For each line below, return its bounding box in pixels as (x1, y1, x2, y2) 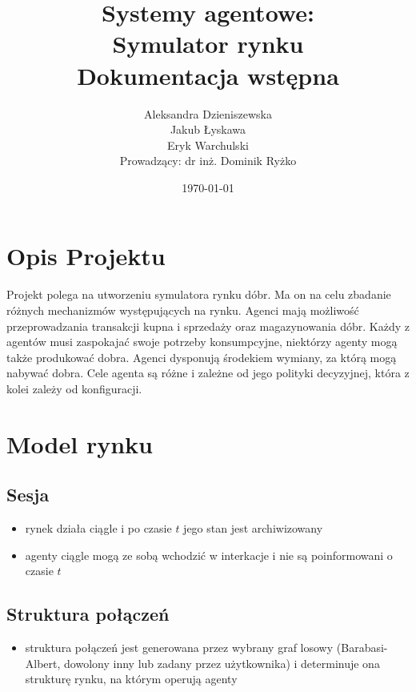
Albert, (25, 654, 61, 671)
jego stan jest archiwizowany (183, 520, 323, 537)
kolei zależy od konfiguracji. (6, 380, 142, 396)
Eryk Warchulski (167, 136, 249, 153)
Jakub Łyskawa (170, 121, 246, 138)
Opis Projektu (6, 239, 166, 272)
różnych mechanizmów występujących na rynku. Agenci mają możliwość (6, 302, 359, 318)
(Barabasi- (336, 639, 388, 656)
